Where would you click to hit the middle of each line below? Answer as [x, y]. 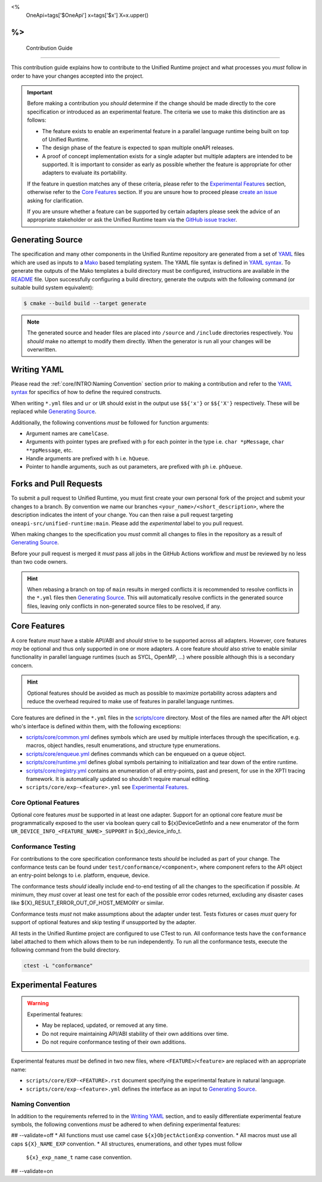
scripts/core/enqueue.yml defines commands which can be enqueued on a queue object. [136, 754]
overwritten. [42, 350]
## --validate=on [32, 1171]
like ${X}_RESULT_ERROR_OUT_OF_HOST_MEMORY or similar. [87, 903]
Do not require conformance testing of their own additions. [114, 1042]
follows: [37, 120]
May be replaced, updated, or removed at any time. [105, 1025]
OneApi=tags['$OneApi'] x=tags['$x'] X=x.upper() [87, 16]
